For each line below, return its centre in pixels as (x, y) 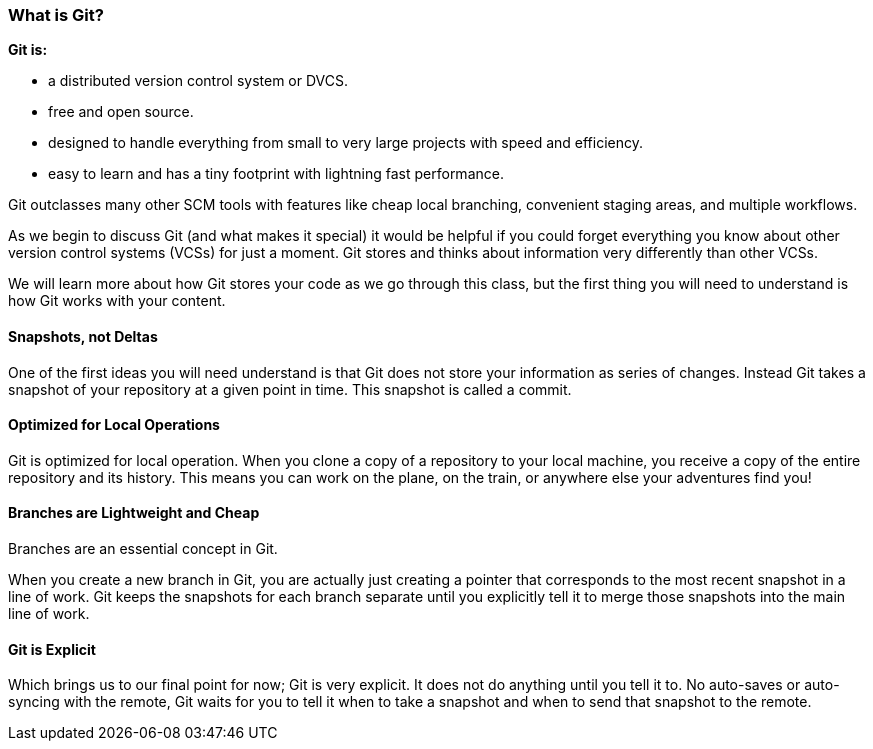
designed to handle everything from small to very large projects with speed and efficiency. (346, 143)
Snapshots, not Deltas (83, 336)
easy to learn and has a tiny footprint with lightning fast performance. (276, 174)
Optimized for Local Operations (114, 425)
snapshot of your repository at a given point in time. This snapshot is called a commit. (290, 389)
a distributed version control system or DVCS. (198, 81)
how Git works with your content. (117, 301)
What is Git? (56, 15)
